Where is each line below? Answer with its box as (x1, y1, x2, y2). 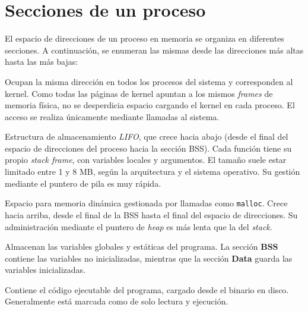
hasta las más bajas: (5, 55, 78, 68)
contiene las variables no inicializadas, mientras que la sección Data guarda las (5, 252, 293, 264)
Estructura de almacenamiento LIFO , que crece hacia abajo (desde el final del (5, 130, 288, 143)
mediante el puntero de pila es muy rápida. (5, 177, 161, 189)
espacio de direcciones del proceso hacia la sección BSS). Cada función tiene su (5, 142, 292, 154)
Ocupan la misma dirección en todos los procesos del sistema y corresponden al (5, 75, 293, 87)
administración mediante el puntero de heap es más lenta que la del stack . (5, 220, 272, 233)
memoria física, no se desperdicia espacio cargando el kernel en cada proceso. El (5, 99, 295, 111)
